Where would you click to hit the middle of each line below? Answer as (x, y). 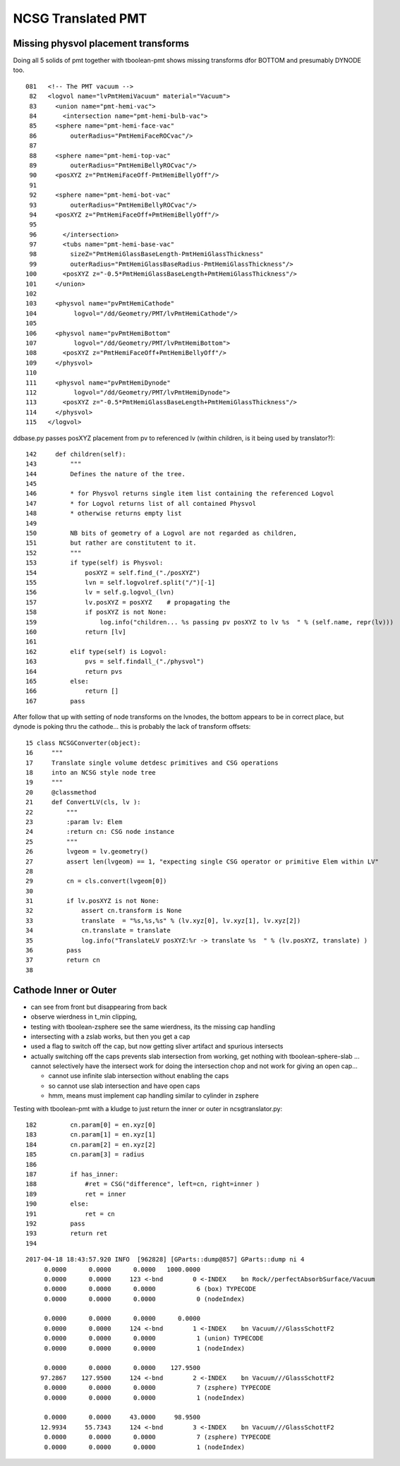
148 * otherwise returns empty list (104, 514)
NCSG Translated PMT (80, 18)
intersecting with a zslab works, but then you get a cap (110, 1036)
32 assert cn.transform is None (104, 911)
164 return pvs (74, 671)
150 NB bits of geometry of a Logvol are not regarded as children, (162, 533)
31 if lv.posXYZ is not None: (93, 901)
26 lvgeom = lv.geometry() (87, 852)
